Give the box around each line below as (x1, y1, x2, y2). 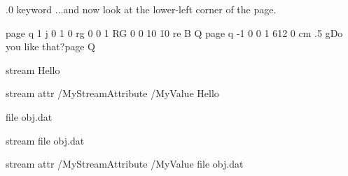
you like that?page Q (6, 39, 95, 54)
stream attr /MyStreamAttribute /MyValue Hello (6, 86, 219, 101)
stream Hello (6, 62, 60, 77)
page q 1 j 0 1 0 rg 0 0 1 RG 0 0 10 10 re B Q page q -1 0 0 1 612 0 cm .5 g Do (6, 25, 343, 40)
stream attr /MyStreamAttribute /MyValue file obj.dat (6, 156, 244, 171)
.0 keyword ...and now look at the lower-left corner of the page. (6, 2, 277, 16)
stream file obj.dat (6, 133, 85, 147)
